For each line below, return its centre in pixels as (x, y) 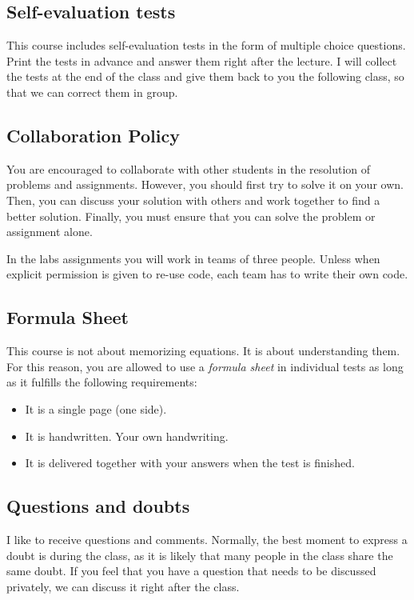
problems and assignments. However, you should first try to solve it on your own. (205, 184)
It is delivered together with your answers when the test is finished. (190, 463)
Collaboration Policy (93, 135)
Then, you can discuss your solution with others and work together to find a (193, 200)
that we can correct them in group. (92, 92)
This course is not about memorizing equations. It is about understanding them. (203, 351)
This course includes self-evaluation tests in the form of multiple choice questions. (206, 45)
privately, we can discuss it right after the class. (123, 586)
